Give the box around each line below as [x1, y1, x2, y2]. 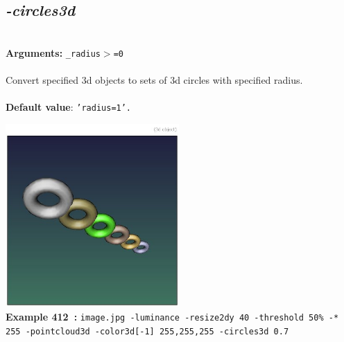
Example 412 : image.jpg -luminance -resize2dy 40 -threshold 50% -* [6, 309, 339, 324]
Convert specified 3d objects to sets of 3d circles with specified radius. [6, 73, 303, 87]
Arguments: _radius [6, 45, 101, 60]
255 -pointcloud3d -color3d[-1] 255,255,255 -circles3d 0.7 [6, 326, 289, 336]
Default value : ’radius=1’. [6, 100, 132, 114]
